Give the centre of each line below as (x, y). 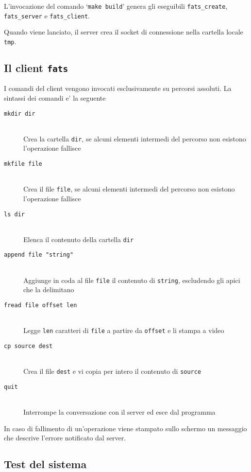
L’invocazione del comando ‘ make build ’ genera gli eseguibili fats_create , (116, 6)
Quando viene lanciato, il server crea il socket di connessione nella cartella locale (124, 32)
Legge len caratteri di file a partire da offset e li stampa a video (124, 330)
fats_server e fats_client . (47, 15)
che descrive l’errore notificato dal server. (65, 438)
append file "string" (39, 255)
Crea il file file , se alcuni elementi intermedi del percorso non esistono (129, 189)
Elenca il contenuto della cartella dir (79, 239)
